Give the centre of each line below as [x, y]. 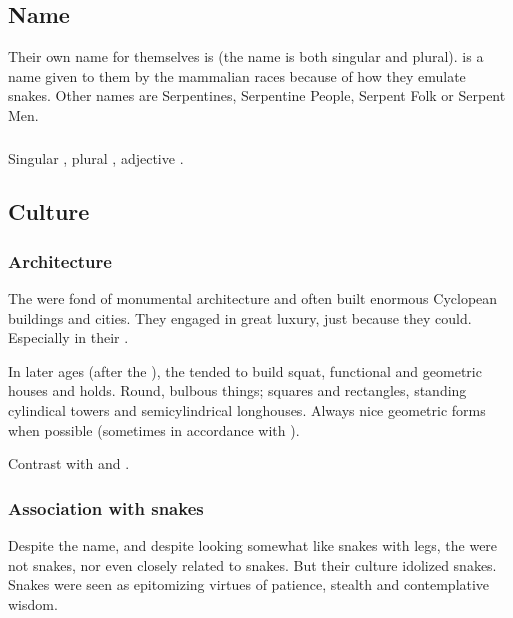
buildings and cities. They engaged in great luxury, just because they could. [240, 317]
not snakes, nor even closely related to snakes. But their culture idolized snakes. [252, 564]
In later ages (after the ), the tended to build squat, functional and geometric [245, 370]
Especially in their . [68, 337]
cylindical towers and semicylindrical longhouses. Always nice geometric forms [247, 410]
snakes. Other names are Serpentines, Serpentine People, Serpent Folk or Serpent [257, 95]
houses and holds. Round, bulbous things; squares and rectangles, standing [237, 390]
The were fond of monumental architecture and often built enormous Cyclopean [253, 298]
